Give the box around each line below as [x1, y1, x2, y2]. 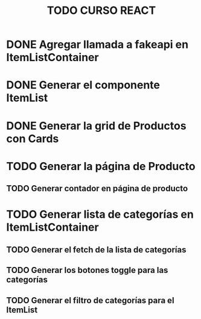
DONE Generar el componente [6, 78, 161, 92]
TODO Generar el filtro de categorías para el [6, 295, 174, 306]
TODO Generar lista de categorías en [6, 208, 194, 222]
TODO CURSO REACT [46, 4, 156, 18]
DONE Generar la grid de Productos [6, 119, 187, 133]
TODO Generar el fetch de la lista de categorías [6, 245, 187, 255]
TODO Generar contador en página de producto [6, 183, 188, 194]
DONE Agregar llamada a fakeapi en [6, 38, 189, 51]
